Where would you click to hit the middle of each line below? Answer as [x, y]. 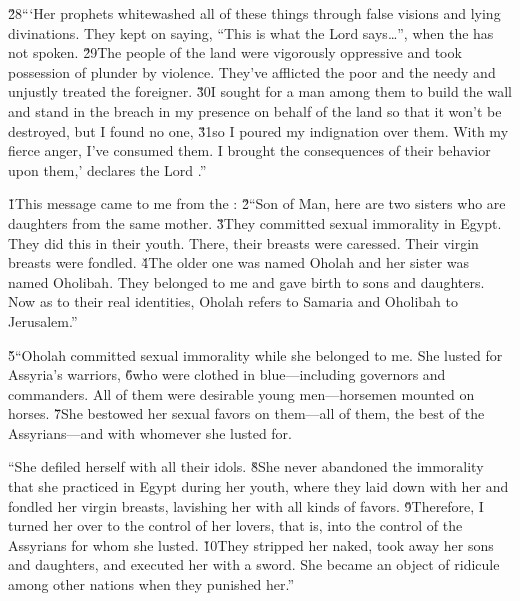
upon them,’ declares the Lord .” [107, 169]
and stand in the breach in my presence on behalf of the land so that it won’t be [255, 110]
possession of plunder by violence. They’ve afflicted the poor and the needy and [252, 71]
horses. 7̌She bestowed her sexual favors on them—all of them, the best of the [246, 413]
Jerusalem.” [43, 320]
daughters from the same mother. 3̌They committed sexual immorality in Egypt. [255, 222]
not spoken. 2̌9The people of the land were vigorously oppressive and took [235, 52]
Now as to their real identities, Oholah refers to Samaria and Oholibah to [233, 301]
